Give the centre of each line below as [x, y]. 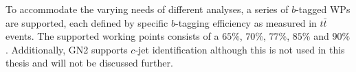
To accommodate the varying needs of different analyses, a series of [147, 9]
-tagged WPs [323, 9]
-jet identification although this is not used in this [240, 49]
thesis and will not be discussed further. [89, 63]
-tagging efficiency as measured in [246, 22]
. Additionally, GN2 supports [67, 49]
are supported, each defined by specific [87, 22]
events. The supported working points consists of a [112, 36]
